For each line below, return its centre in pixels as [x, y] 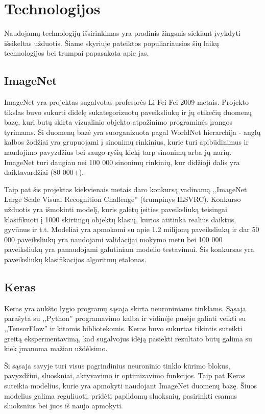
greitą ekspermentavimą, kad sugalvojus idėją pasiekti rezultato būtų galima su [128, 338]
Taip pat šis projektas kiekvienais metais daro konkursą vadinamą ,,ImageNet [126, 189]
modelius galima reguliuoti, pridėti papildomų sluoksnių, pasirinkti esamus [121, 395]
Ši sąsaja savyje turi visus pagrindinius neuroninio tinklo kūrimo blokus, [117, 365]
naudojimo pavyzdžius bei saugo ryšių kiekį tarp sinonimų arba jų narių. [118, 152]
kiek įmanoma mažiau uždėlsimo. [56, 348]
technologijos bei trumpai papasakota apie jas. [77, 53]
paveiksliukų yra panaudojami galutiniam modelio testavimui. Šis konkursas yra [129, 249]
